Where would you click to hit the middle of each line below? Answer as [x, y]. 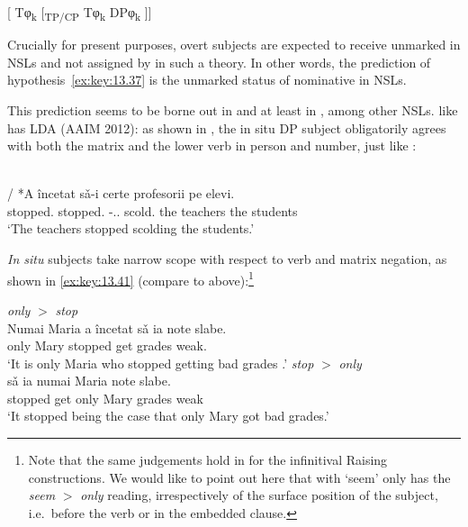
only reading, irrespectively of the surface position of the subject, [259, 495]
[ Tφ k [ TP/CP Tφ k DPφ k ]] [80, 13]
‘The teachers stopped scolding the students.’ [131, 228]
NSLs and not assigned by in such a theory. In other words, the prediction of [219, 62]
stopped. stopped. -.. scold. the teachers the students [153, 210]
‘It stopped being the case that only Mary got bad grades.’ [168, 416]
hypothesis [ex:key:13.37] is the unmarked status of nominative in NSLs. [207, 80]
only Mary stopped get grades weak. [107, 345]
